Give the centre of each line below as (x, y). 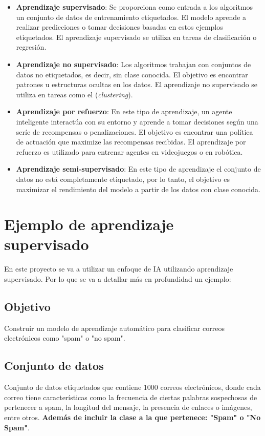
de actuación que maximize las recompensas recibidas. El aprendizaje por (131, 142)
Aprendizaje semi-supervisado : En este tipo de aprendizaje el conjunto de (138, 169)
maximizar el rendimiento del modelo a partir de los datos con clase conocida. (138, 189)
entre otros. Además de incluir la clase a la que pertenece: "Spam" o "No (132, 417)
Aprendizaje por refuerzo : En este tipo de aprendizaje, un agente (124, 111)
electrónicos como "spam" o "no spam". (65, 338)
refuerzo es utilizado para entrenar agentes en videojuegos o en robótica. (129, 151)
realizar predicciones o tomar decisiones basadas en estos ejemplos (119, 27)
